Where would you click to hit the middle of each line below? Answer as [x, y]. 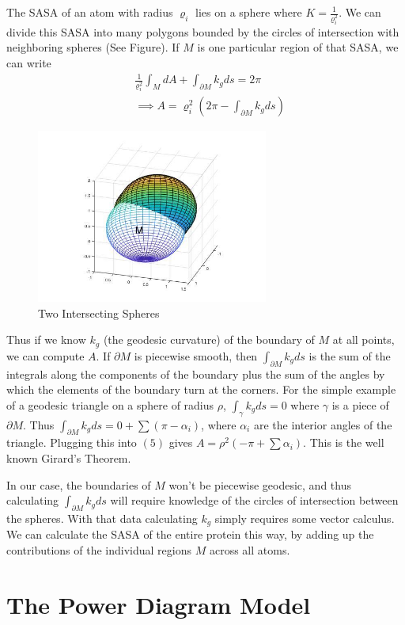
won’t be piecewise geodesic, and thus [260, 484]
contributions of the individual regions [99, 549]
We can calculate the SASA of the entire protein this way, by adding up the [190, 534]
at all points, [363, 339]
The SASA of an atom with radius [90, 12]
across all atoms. [250, 549]
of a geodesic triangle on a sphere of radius [110, 404]
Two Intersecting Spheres [99, 312]
